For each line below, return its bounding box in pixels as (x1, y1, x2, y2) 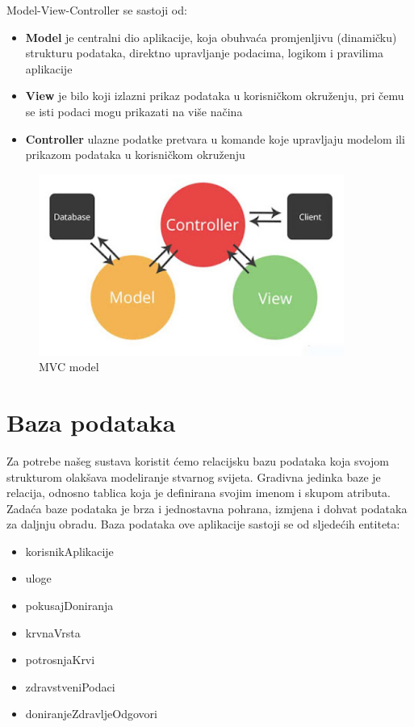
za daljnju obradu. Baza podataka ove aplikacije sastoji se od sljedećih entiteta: (6, 516, 400, 533)
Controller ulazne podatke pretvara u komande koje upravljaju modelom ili (25, 130, 405, 147)
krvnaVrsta (25, 624, 81, 641)
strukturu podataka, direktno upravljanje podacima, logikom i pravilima (25, 44, 384, 61)
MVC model (39, 358, 99, 375)
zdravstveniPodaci (25, 678, 115, 695)
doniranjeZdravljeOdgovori (25, 705, 157, 722)
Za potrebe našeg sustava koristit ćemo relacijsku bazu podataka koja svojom (6, 452, 389, 469)
